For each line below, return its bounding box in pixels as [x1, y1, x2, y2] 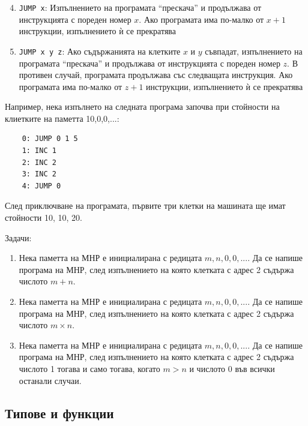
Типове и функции [5, 403, 114, 422]
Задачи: [5, 231, 32, 244]
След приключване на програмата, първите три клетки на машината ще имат [5, 199, 286, 212]
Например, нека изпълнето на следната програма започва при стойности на [5, 100, 280, 113]
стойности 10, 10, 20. [5, 211, 82, 224]
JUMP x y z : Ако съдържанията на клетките [19, 44, 181, 57]
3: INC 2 [22, 170, 56, 179]
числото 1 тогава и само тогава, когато [19, 362, 160, 374]
